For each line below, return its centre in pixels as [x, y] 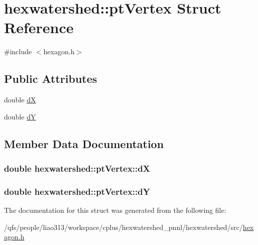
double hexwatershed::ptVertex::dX [77, 168]
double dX [20, 100]
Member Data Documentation [84, 143]
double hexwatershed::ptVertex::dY [77, 191]
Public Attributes [51, 79]
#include [18, 51]
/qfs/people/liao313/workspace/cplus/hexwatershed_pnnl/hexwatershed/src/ [123, 227]
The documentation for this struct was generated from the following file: [115, 210]
